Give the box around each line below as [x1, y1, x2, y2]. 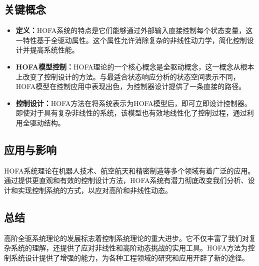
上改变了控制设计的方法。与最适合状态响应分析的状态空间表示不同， [15, 71, 240, 81]
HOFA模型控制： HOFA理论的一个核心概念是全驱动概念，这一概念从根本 [15, 61, 254, 71]
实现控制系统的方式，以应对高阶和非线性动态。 [17, 184, 172, 195]
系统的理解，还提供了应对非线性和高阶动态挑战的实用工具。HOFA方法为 [10, 242, 248, 253]
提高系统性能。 [29, 44, 79, 55]
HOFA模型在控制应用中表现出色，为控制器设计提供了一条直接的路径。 [15, 81, 246, 91]
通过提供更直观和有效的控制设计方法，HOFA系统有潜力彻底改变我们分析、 [4, 175, 248, 185]
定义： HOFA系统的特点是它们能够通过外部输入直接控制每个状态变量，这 [15, 25, 253, 35]
